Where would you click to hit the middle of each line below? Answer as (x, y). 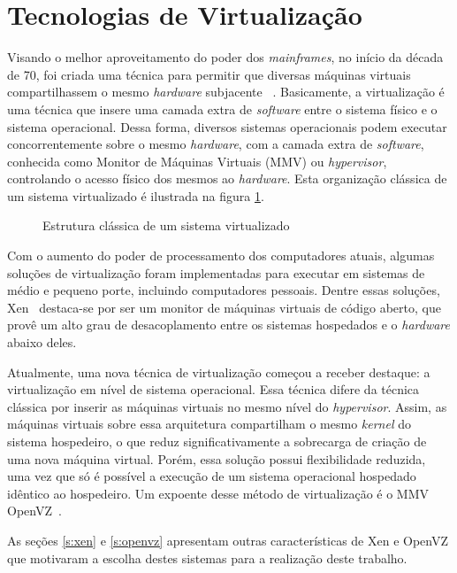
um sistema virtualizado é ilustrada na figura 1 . (136, 195)
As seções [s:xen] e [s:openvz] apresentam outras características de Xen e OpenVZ (228, 540)
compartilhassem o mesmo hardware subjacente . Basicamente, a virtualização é (226, 92)
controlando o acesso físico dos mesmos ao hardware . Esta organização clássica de (227, 178)
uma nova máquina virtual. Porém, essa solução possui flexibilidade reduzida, (217, 458)
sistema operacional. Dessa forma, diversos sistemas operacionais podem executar (227, 126)
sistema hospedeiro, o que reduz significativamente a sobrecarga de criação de (217, 441)
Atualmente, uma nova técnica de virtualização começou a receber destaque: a (219, 372)
